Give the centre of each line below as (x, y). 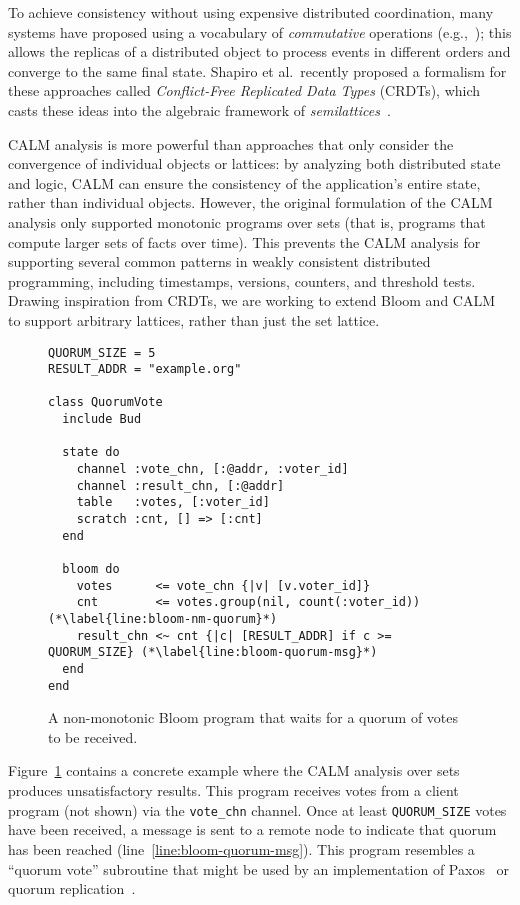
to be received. (93, 736)
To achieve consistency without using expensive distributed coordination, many (251, 12)
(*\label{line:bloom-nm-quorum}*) (163, 619)
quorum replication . (72, 888)
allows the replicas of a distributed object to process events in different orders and (259, 51)
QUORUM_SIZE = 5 (102, 352)
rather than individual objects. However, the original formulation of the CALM (250, 202)
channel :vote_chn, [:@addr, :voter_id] (212, 469)
